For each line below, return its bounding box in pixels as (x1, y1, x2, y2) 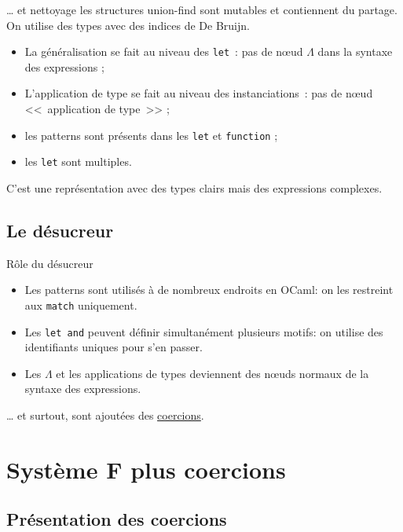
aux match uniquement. (24, 296, 137, 313)
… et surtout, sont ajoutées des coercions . (6, 407, 204, 424)
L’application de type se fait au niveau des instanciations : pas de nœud (24, 85, 373, 101)
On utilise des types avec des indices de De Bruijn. (6, 17, 250, 33)
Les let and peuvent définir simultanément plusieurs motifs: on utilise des (24, 323, 383, 339)
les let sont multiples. (24, 153, 132, 170)
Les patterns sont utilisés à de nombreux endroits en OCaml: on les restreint (24, 281, 394, 298)
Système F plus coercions (6, 453, 286, 485)
